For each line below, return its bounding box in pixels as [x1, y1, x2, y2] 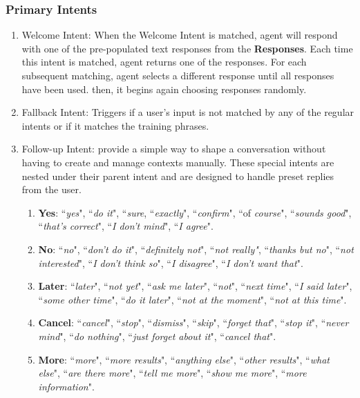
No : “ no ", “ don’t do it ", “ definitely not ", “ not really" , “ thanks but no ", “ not [38, 241, 354, 256]
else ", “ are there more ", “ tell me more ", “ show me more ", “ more [38, 366, 307, 380]
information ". [38, 379, 95, 393]
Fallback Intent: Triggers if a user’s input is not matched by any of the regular [21, 105, 354, 119]
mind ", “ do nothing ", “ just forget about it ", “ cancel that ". [38, 328, 276, 343]
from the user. [21, 182, 82, 197]
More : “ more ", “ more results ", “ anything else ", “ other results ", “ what [38, 352, 330, 366]
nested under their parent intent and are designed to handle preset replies [21, 168, 334, 183]
